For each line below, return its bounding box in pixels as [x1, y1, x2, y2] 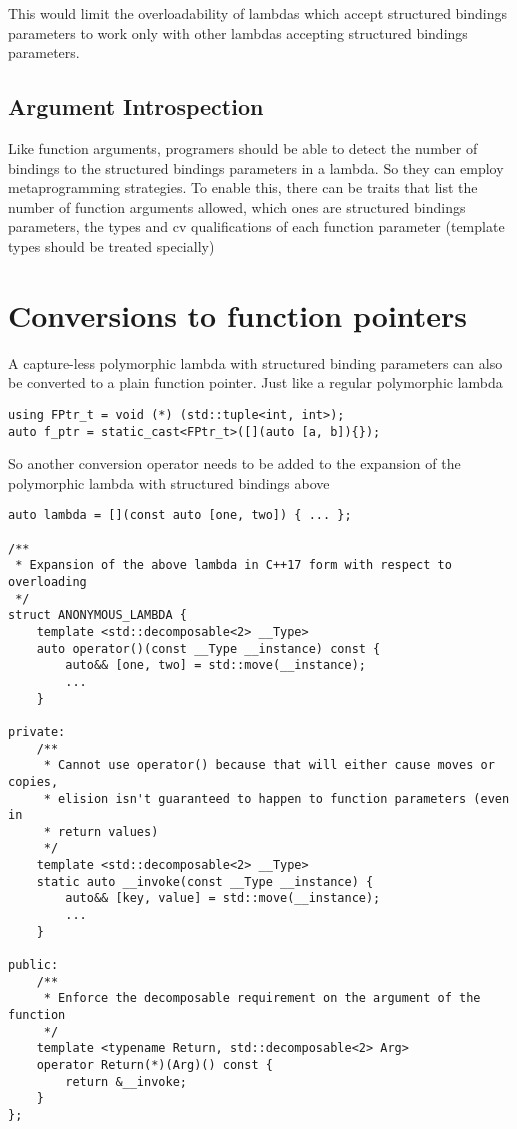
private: [8, 724, 66, 739]
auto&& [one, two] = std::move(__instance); [65, 658, 366, 673]
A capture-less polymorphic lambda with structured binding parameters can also [8, 352, 503, 373]
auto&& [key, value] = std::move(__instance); [65, 891, 381, 906]
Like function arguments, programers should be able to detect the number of [8, 137, 478, 158]
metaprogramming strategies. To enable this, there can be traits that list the [8, 177, 478, 198]
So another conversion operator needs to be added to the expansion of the [8, 453, 461, 474]
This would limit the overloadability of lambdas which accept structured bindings [8, 3, 508, 23]
